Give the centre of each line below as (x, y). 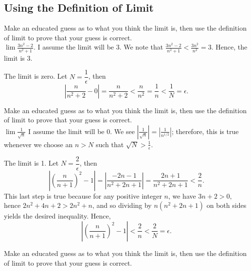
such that (110, 144)
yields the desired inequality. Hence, (57, 216)
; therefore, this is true (205, 131)
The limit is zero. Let (36, 76)
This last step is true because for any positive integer (83, 195)
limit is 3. (18, 58)
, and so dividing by (122, 205)
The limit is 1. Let (31, 163)
